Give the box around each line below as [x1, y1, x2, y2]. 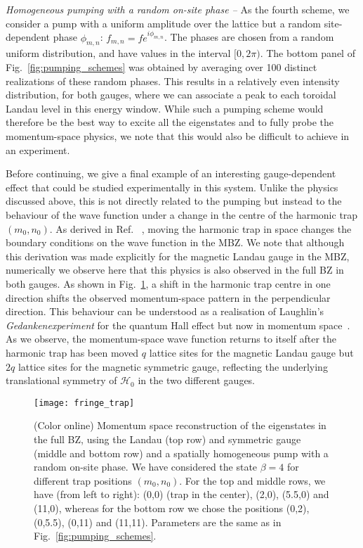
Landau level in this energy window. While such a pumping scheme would [6, 101, 324, 115]
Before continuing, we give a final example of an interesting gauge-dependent [6, 166, 336, 181]
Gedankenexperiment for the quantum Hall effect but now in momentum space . [6, 317, 350, 332]
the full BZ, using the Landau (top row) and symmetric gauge [34, 431, 301, 446]
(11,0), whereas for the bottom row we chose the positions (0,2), [34, 500, 310, 515]
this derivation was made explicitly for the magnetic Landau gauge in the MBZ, [6, 248, 350, 263]
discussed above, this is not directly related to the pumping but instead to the [6, 193, 342, 208]
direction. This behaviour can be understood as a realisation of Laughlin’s [6, 304, 324, 319]
